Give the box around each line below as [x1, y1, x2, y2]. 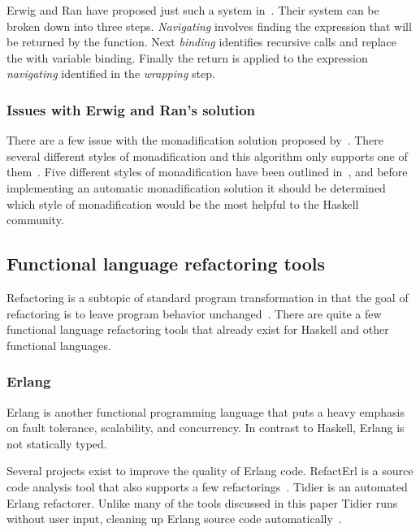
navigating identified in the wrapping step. [6, 65, 215, 82]
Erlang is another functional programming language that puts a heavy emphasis [6, 403, 405, 420]
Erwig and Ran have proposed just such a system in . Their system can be [6, 2, 379, 18]
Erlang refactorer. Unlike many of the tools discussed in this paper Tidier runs [6, 494, 398, 511]
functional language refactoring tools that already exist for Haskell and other [6, 321, 389, 338]
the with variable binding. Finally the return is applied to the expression [6, 49, 368, 66]
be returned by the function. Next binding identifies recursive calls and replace [6, 33, 396, 50]
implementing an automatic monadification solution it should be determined [6, 179, 386, 196]
